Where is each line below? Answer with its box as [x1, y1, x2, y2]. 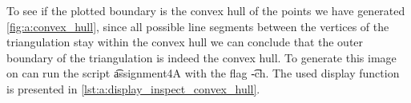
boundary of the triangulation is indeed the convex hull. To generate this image [6, 49, 397, 65]
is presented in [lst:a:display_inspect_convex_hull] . [6, 80, 260, 97]
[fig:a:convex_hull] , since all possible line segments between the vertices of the [6, 18, 389, 34]
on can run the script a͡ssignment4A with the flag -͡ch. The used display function [6, 65, 400, 81]
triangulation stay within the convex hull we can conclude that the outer [6, 34, 364, 50]
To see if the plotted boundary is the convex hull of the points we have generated [6, 2, 405, 18]
